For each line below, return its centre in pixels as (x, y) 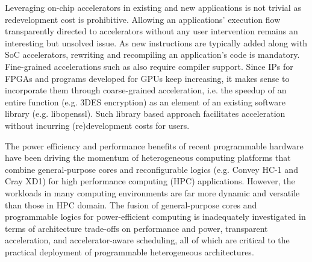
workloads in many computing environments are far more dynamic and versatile (152, 192)
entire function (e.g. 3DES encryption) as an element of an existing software (145, 101)
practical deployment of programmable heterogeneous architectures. (129, 251)
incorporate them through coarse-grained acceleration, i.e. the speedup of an (146, 90)
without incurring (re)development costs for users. (97, 125)
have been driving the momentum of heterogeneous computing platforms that (148, 158)
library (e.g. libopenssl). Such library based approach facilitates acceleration (145, 114)
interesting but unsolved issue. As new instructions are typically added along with (156, 42)
